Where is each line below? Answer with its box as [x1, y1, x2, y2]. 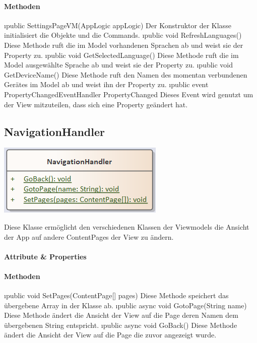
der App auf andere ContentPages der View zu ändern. [4, 231, 174, 242]
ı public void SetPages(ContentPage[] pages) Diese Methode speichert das [4, 290, 229, 301]
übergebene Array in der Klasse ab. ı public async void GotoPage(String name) [4, 300, 247, 310]
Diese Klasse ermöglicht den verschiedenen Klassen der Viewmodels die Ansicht [4, 221, 249, 232]
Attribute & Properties [4, 251, 87, 261]
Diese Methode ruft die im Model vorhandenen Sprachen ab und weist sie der [4, 39, 243, 50]
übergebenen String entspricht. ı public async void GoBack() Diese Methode [4, 319, 237, 330]
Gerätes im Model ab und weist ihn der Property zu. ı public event [4, 79, 209, 90]
